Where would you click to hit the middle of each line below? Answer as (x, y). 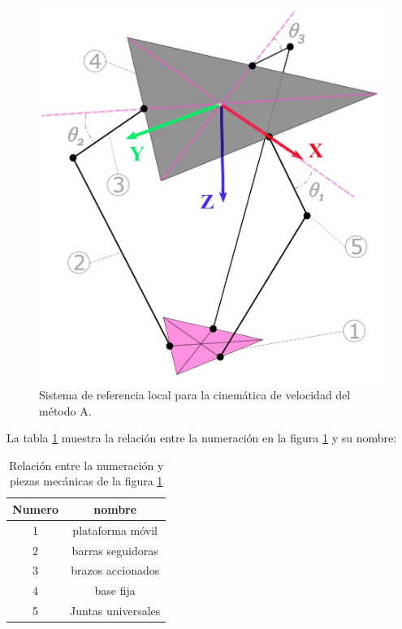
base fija (115, 590)
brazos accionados (115, 570)
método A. (65, 410)
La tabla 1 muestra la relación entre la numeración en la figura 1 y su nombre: (202, 438)
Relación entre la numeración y (86, 465)
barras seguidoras (115, 550)
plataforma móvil (115, 530)
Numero (36, 508)
